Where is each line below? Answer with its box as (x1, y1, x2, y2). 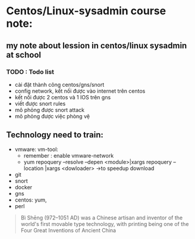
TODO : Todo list (6, 67, 55, 76)
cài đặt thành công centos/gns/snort (14, 81, 105, 88)
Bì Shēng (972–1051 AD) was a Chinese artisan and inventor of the (20, 214, 183, 221)
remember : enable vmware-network (23, 152, 114, 159)
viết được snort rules (14, 100, 66, 107)
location (23, 165, 44, 172)
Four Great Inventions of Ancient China (20, 227, 117, 234)
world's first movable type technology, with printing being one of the (20, 220, 189, 227)
